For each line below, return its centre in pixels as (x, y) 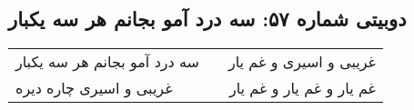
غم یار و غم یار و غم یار (302, 88)
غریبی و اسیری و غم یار (302, 62)
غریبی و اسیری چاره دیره (94, 88)
